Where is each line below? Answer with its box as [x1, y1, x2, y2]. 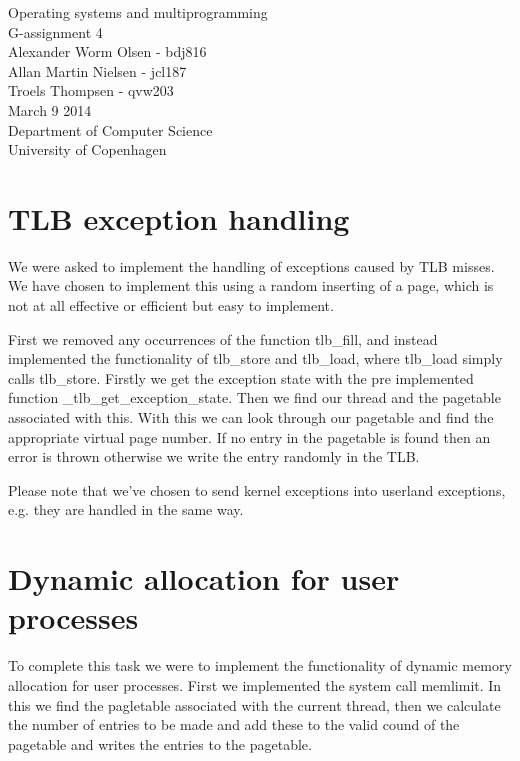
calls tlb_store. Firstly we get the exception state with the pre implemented [8, 367, 474, 388]
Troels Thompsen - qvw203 [8, 80, 174, 101]
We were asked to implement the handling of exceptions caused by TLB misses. [8, 255, 495, 276]
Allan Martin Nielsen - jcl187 [8, 60, 187, 81]
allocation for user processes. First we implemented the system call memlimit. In [8, 674, 502, 695]
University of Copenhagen [8, 139, 167, 160]
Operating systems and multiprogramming [8, 2, 268, 22]
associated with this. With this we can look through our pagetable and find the [8, 407, 494, 428]
